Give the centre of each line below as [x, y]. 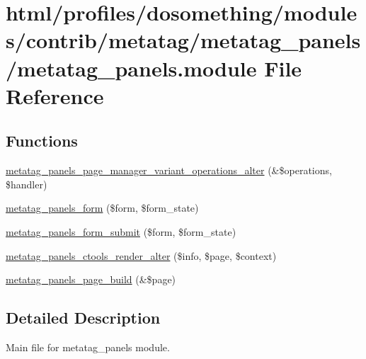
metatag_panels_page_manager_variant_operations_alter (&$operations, [169, 170]
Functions [42, 141]
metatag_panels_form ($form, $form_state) [102, 208]
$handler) [27, 184]
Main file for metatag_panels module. [88, 347]
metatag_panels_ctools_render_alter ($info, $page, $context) [141, 255]
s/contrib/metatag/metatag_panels [183, 40]
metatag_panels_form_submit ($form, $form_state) [121, 231]
